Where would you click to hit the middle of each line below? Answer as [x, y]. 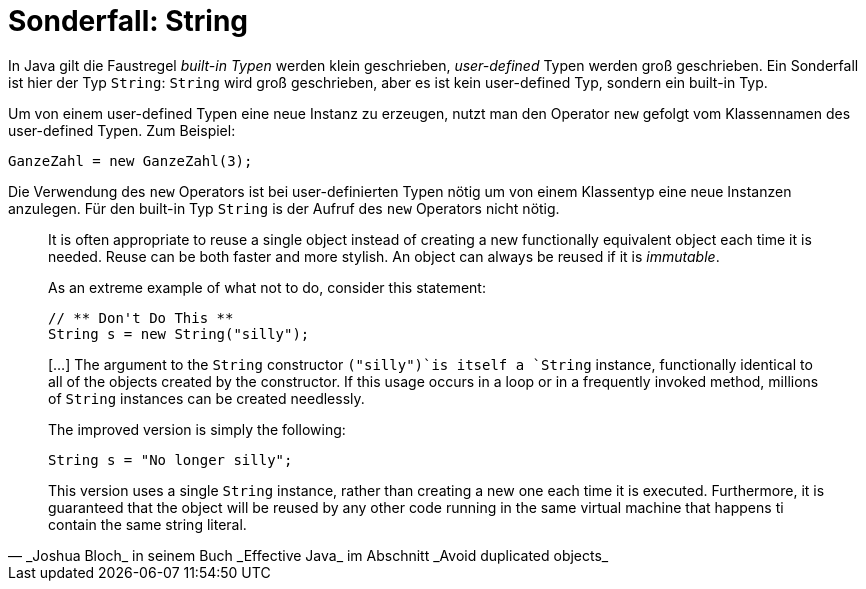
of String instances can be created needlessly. [206, 398]
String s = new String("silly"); [179, 333]
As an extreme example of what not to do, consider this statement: [267, 287]
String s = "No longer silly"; [170, 459]
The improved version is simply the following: [197, 429]
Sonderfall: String [128, 21]
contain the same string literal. [147, 524]
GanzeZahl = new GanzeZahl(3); [130, 160]
